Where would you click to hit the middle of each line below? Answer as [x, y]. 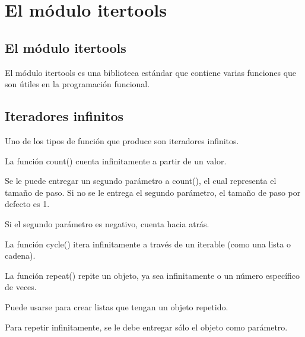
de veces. [21, 287]
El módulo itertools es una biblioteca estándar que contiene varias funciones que [151, 72]
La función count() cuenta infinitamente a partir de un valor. [116, 160]
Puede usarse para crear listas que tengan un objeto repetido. [117, 306]
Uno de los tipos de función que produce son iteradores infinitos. [122, 140]
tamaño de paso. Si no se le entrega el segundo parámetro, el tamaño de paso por [153, 192]
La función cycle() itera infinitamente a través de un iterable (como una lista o [148, 244]
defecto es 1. [27, 204]
